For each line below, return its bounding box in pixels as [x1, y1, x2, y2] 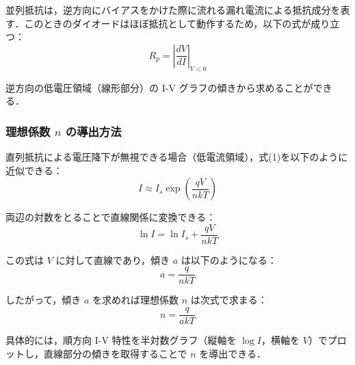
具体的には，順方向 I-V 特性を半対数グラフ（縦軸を [5, 333, 237, 347]
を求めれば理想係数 [92, 293, 179, 307]
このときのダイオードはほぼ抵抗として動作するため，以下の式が [24, 16, 311, 30]
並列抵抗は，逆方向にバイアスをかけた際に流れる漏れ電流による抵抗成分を [5, 3, 341, 16]
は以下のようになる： [181, 252, 277, 267]
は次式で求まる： [190, 293, 267, 307]
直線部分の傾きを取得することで [43, 346, 187, 360]
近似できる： [5, 163, 63, 177]
